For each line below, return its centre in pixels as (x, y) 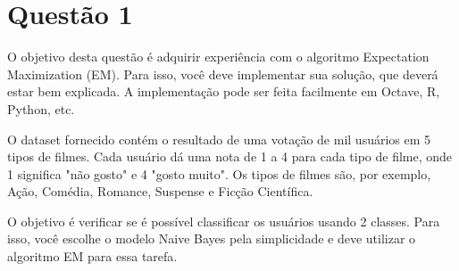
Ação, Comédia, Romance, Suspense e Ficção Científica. (160, 191)
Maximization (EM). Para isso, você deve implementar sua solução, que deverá (223, 74)
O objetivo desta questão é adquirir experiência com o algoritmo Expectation (218, 57)
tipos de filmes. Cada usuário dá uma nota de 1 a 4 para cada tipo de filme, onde (230, 156)
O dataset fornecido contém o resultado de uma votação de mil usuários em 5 (219, 139)
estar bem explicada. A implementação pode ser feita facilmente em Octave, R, (224, 91)
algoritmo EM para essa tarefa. (92, 256)
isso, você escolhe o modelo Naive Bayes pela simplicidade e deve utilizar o (212, 238)
